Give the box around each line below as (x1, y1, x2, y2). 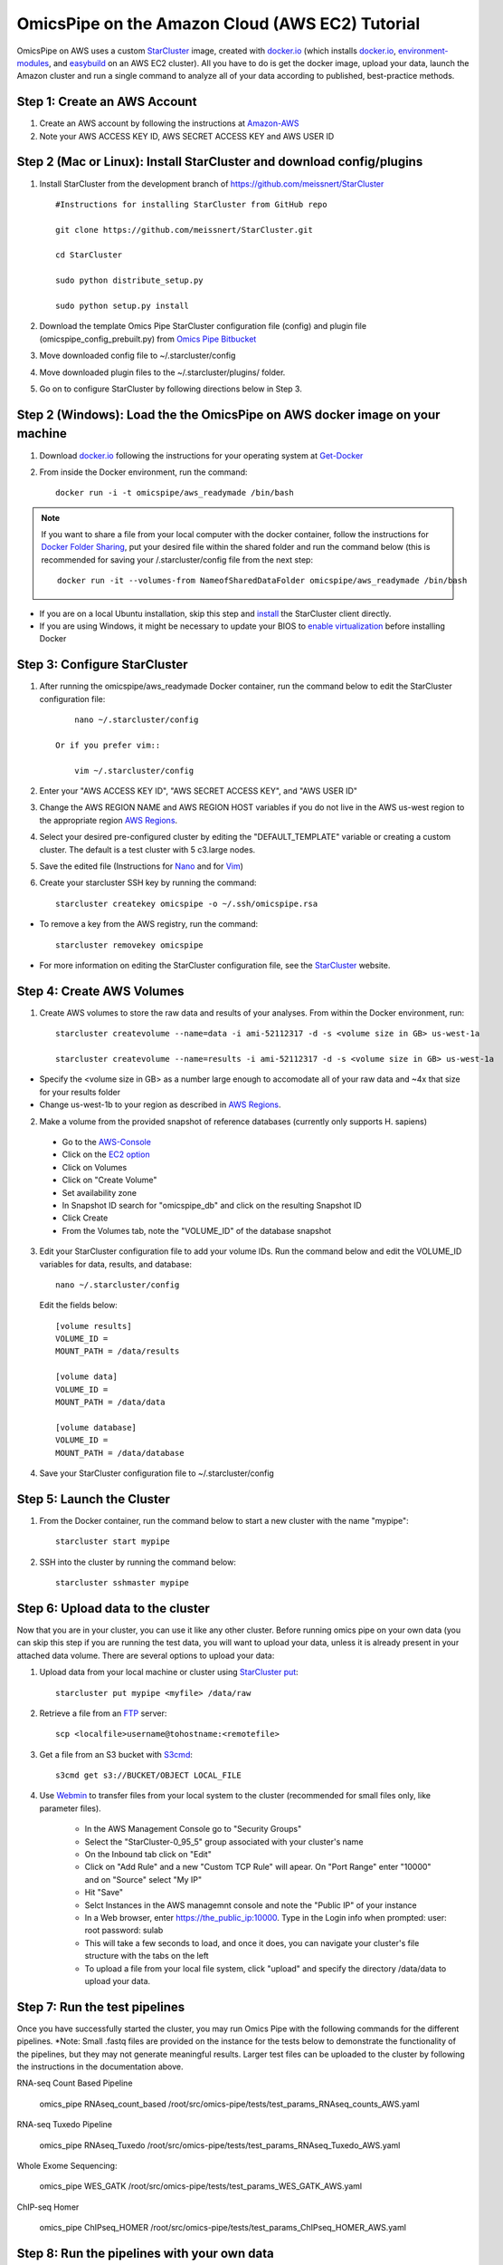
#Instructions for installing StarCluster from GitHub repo (55, 199, 327, 209)
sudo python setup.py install (55, 301, 190, 312)
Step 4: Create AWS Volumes (16, 983, 185, 998)
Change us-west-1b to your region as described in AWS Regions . (39, 1099, 281, 1110)
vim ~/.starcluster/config (73, 766, 195, 776)
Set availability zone (62, 1187, 138, 1198)
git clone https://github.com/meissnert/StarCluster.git (55, 225, 314, 235)
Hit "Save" (84, 1887, 124, 1898)
